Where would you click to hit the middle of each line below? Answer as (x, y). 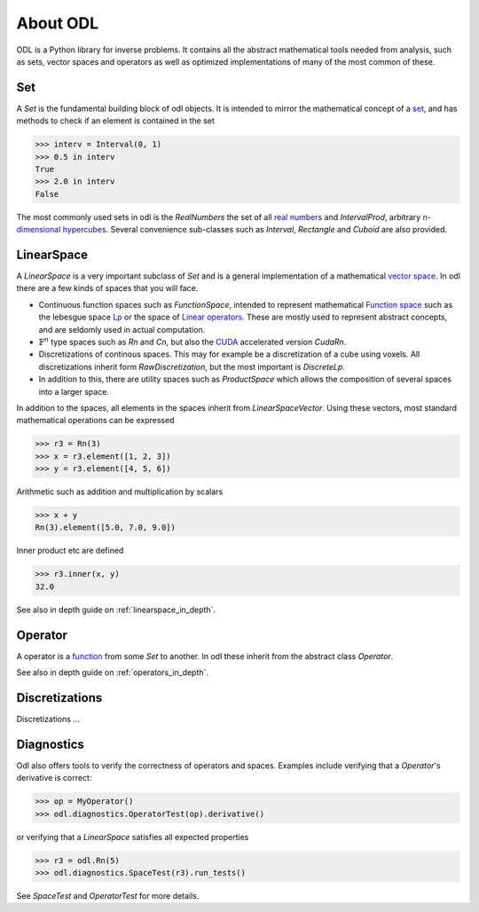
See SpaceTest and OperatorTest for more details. (108, 896)
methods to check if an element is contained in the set (115, 121)
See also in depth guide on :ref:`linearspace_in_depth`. (116, 609)
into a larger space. (74, 391)
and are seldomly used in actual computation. (122, 329)
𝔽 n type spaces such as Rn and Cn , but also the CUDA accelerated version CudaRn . (192, 342)
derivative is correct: (54, 778)
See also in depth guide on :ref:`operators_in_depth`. (112, 672)
